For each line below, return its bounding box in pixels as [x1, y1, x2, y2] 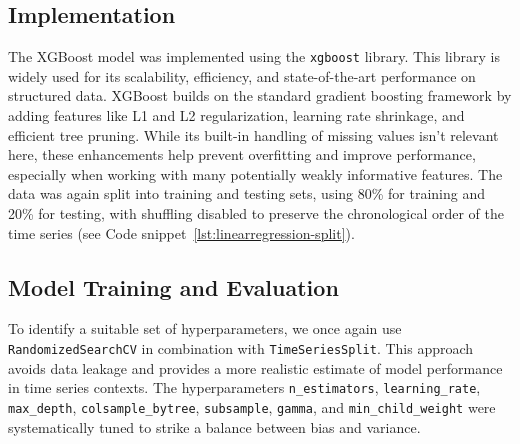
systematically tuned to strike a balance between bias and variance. [8, 416, 421, 437]
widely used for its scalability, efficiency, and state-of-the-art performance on [8, 65, 476, 86]
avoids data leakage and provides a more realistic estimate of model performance [8, 357, 503, 378]
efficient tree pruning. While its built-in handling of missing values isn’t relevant [8, 124, 499, 145]
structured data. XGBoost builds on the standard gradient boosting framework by [8, 85, 512, 106]
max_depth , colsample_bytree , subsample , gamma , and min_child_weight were [8, 396, 496, 417]
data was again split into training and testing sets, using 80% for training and [8, 183, 486, 204]
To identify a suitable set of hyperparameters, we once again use [8, 318, 402, 339]
